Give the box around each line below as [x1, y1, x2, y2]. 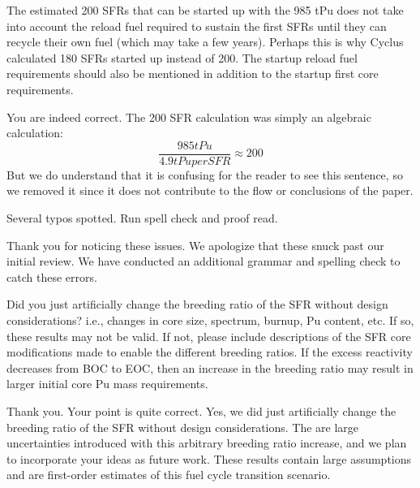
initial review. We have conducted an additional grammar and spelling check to [6, 253, 401, 270]
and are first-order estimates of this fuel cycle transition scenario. [6, 466, 331, 483]
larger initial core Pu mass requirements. [6, 375, 208, 392]
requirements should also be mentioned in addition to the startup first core [6, 65, 379, 82]
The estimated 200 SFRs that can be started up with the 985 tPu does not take [6, 2, 404, 18]
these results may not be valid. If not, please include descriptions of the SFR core [6, 327, 411, 344]
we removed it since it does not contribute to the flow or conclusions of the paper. [6, 182, 414, 199]
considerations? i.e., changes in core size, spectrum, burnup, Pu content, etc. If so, [6, 311, 414, 328]
